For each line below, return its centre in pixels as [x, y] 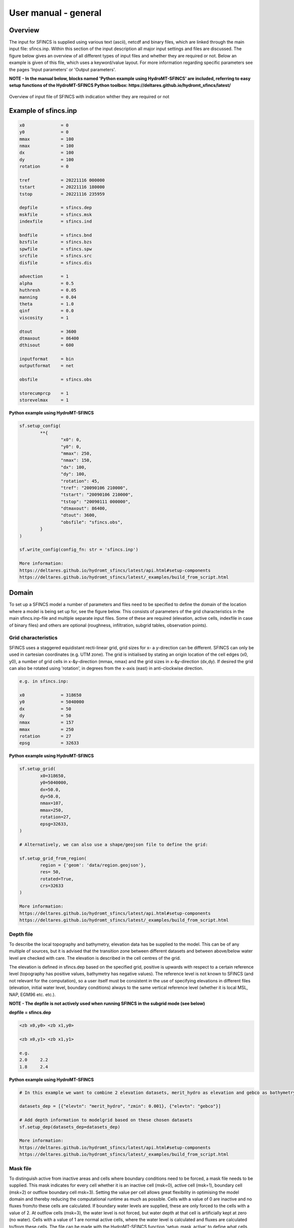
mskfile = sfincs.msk [56, 214]
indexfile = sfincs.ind [56, 222]
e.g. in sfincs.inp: [44, 681]
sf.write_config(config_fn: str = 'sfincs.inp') [79, 550]
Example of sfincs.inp [43, 111]
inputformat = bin [47, 359]
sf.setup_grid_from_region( [53, 858]
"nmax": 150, [76, 460]
